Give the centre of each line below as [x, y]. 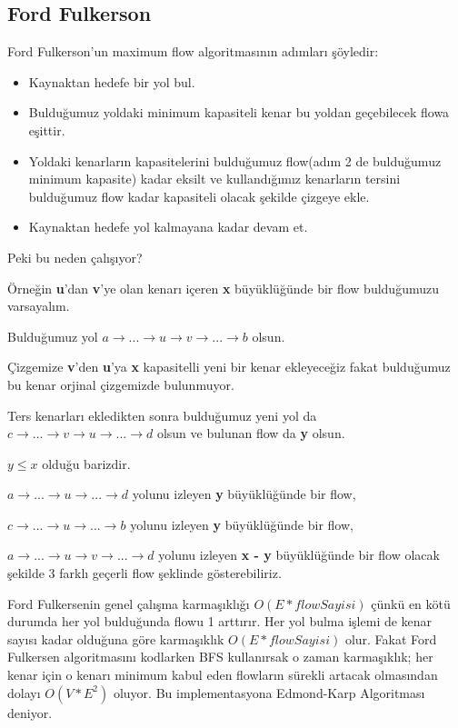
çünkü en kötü [411, 603]
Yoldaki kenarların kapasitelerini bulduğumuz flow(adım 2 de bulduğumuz [235, 160]
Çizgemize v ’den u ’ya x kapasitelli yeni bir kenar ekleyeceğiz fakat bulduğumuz [229, 367]
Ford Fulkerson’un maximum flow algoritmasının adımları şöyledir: [193, 51]
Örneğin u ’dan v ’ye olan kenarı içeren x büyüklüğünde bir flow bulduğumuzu [223, 288]
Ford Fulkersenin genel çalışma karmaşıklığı [129, 603]
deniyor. [30, 712]
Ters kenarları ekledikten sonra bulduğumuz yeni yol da [162, 415]
